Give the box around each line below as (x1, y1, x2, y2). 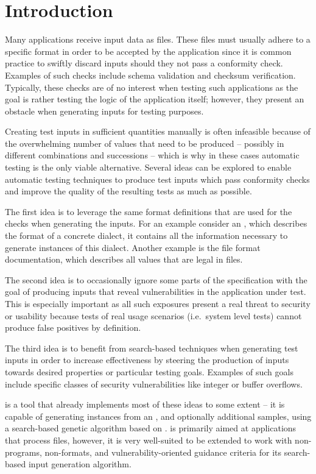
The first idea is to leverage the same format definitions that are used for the (5, 205, 292, 218)
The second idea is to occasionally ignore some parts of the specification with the (5, 273, 307, 286)
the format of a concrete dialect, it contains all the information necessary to (5, 229, 288, 242)
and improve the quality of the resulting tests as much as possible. (5, 185, 252, 197)
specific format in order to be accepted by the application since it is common (5, 44, 292, 57)
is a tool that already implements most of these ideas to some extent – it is (5, 398, 285, 411)
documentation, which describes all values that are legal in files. (5, 253, 243, 266)
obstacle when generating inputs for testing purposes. (5, 104, 204, 117)
